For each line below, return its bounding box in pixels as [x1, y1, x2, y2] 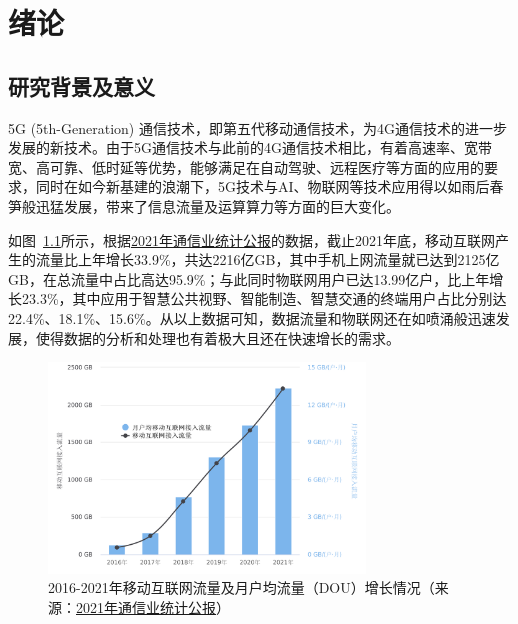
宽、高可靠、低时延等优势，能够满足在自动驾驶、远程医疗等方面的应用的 [8, 156, 484, 177]
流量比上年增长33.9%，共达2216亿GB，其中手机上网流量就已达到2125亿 [35, 249, 500, 270]
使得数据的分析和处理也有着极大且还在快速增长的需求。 [35, 327, 400, 348]
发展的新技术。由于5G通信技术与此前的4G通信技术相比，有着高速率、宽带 [8, 137, 492, 158]
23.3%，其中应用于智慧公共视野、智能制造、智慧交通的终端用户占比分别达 [21, 288, 507, 309]
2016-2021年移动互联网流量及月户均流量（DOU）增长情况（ [48, 577, 435, 598]
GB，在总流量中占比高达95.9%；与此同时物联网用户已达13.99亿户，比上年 [8, 268, 490, 289]
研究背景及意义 [8, 70, 155, 101]
